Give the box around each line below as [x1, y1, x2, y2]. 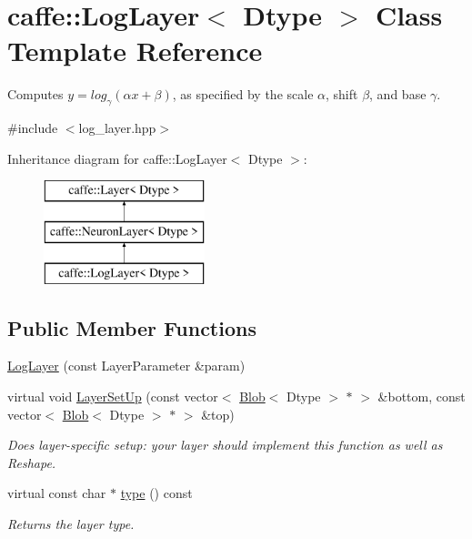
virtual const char [7, 483, 106, 503]
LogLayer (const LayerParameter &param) [7, 356, 246, 375]
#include [7, 118, 58, 137]
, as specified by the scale [172, 85, 314, 104]
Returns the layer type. [7, 514, 135, 534]
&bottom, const [377, 387, 466, 406]
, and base [369, 85, 427, 104]
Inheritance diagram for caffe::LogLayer [7, 148, 227, 168]
